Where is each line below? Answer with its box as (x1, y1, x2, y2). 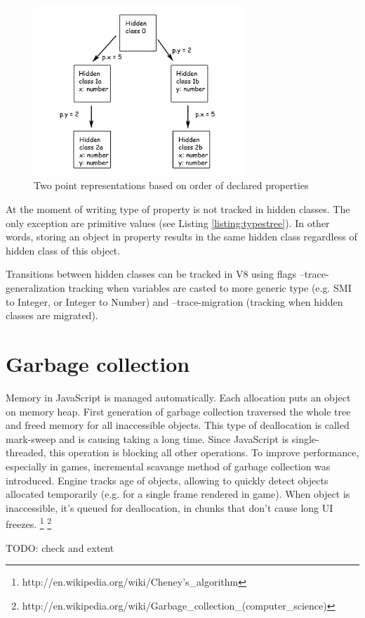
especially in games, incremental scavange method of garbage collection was (6, 458, 331, 473)
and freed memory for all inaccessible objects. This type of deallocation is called (6, 418, 350, 432)
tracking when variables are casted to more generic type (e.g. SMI (68, 281, 352, 295)
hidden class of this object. (6, 243, 121, 257)
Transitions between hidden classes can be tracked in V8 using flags (6, 266, 296, 281)
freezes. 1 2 (6, 515, 52, 531)
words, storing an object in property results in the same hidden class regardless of (6, 229, 357, 244)
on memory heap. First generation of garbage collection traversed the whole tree (6, 404, 351, 418)
